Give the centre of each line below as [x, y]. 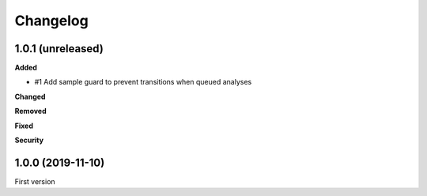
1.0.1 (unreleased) [59, 49]
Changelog [51, 21]
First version [35, 181]
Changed [30, 96]
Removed [30, 111]
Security [29, 140]
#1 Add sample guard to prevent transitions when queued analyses [143, 82]
